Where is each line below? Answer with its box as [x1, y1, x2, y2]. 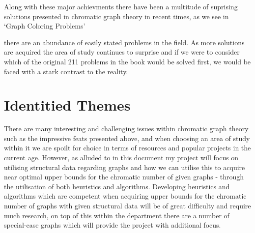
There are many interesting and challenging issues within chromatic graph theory [4, 123, 249, 134]
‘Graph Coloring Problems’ [4, 21, 85, 31]
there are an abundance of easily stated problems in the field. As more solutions [4, 37, 245, 47]
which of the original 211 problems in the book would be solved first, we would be [4, 56, 251, 66]
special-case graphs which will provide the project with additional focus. [4, 220, 221, 230]
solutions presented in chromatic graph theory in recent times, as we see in [4, 11, 229, 21]
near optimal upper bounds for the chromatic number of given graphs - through [4, 172, 244, 182]
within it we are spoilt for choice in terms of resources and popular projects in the [4, 143, 251, 153]
